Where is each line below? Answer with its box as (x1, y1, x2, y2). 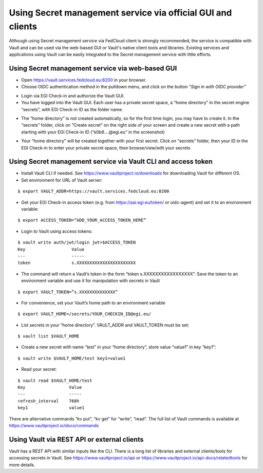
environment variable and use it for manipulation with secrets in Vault (21, 278, 160, 284)
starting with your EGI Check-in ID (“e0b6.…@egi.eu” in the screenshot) (21, 129, 165, 135)
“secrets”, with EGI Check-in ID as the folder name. (21, 106, 124, 112)
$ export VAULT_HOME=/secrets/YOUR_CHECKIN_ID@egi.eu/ (18, 311, 151, 317)
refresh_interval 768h (18, 398, 80, 404)
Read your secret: (21, 366, 57, 372)
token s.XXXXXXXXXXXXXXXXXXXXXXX (18, 260, 136, 265)
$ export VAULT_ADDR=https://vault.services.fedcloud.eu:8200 (18, 189, 169, 194)
